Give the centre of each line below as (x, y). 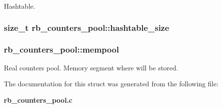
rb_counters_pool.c (38, 100)
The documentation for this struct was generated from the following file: (111, 84)
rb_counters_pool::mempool (62, 49)
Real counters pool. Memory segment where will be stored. (91, 67)
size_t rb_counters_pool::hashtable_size (87, 27)
